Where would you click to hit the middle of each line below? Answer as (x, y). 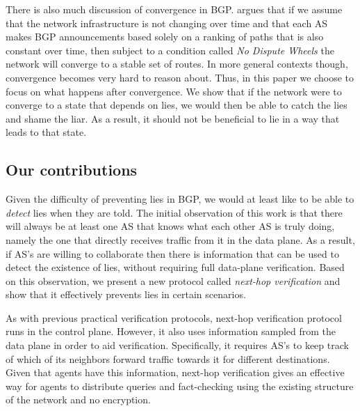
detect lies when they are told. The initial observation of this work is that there (174, 212)
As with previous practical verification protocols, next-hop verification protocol (174, 317)
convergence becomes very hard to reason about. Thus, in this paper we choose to (180, 77)
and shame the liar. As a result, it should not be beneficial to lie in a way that (173, 118)
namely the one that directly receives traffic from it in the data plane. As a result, (180, 239)
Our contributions (72, 170)
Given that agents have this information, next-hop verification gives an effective (175, 372)
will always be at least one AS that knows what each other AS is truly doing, (170, 226)
